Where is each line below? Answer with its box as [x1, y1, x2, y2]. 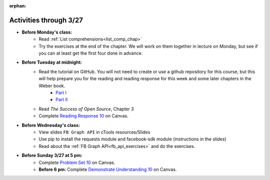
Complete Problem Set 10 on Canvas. [38, 159, 115, 165]
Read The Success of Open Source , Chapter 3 [38, 106, 134, 112]
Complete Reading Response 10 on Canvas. [38, 113, 128, 119]
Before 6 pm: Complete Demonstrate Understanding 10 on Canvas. [38, 166, 177, 172]
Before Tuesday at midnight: [21, 59, 82, 65]
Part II [55, 97, 68, 103]
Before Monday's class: [21, 29, 72, 35]
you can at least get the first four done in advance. [38, 50, 143, 56]
